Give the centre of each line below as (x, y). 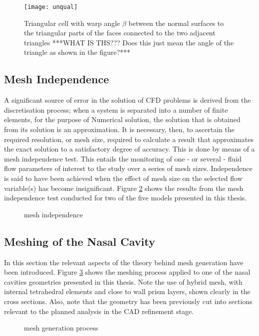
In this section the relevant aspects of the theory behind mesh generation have (124, 262)
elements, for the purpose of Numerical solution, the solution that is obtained (122, 119)
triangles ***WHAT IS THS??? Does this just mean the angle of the (129, 42)
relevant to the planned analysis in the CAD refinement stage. (99, 311)
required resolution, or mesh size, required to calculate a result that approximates (129, 139)
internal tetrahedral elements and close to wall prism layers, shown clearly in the (127, 291)
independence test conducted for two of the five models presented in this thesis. (126, 198)
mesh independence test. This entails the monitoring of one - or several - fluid (123, 158)
